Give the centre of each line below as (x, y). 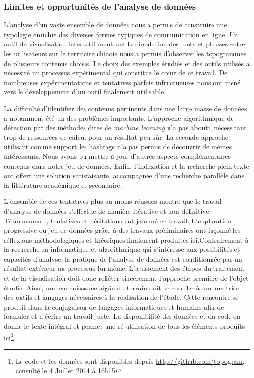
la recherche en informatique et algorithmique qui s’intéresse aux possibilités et (122, 249)
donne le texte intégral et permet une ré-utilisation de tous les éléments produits (125, 326)
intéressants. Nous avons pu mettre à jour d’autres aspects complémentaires (117, 156)
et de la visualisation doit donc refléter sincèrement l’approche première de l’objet (126, 278)
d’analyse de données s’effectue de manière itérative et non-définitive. (107, 211)
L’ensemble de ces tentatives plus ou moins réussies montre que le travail (113, 201)
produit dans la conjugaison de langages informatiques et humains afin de (114, 306)
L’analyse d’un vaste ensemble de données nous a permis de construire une (116, 25)
